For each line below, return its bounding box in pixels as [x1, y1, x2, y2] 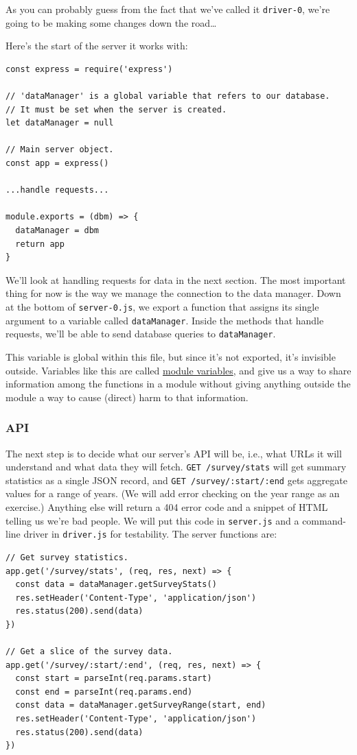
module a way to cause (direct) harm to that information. [5, 390, 249, 404]
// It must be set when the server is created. [5, 104, 227, 115]
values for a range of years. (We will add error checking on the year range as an [5, 486, 340, 501]
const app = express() [5, 158, 109, 168]
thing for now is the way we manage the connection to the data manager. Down [5, 286, 341, 300]
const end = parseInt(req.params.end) [15, 686, 193, 697]
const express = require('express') [5, 64, 173, 74]
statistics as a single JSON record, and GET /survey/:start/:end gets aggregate [5, 472, 347, 487]
